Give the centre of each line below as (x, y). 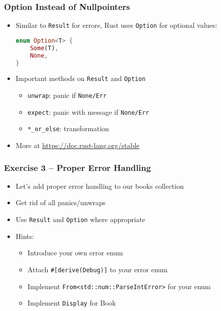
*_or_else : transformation (68, 128)
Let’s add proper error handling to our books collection (100, 186)
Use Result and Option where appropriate (80, 219)
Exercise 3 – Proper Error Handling (77, 167)
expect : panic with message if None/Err (88, 112)
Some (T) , (44, 48)
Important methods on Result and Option (80, 78)
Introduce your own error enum (75, 253)
